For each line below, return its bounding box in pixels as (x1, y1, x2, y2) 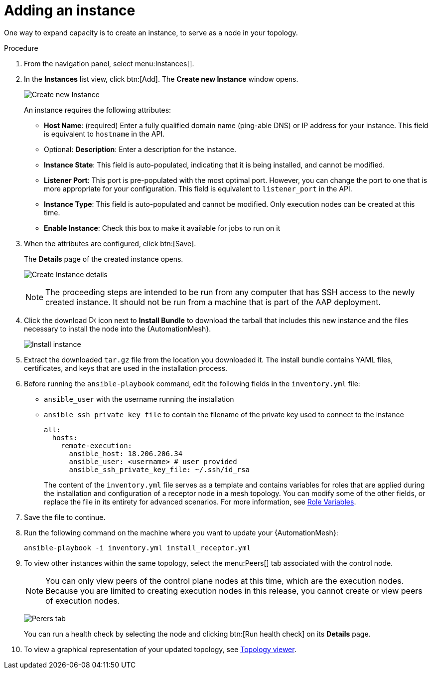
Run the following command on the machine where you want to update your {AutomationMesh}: (24, 528, 338, 537)
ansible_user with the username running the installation (44, 394, 234, 403)
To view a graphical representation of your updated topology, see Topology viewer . (24, 645, 296, 654)
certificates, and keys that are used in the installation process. (24, 363, 228, 372)
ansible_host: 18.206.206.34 (69, 449, 183, 458)
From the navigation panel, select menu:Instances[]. (24, 59, 194, 68)
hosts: (52, 433, 78, 442)
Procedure (4, 43, 38, 52)
